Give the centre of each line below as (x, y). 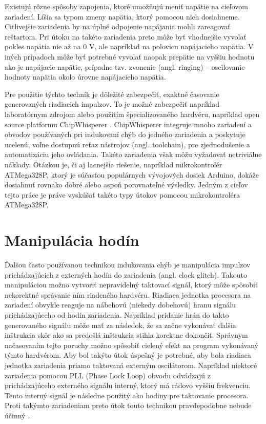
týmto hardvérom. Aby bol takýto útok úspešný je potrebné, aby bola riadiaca (128, 355)
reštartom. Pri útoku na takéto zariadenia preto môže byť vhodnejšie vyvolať (126, 36)
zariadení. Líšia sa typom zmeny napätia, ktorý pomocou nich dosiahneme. (122, 16)
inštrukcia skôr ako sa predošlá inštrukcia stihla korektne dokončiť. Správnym (126, 335)
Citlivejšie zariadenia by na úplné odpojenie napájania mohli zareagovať (118, 26)
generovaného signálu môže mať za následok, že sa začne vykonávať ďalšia (120, 325)
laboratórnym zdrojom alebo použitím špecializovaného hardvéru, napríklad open (132, 114)
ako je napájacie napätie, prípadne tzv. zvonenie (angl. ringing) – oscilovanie (125, 66)
